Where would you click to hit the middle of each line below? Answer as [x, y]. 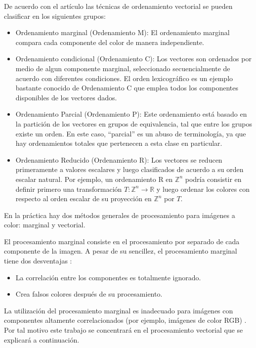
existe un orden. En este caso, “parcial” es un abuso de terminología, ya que [131, 133]
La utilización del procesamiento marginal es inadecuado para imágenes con [119, 310]
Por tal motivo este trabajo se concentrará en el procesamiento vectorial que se [124, 330]
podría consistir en [213, 179]
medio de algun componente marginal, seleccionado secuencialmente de [123, 68]
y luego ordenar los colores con [203, 189]
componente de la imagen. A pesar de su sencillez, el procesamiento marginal [121, 251]
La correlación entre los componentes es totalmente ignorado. [108, 277]
